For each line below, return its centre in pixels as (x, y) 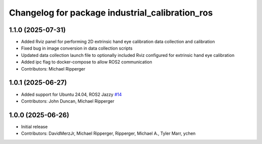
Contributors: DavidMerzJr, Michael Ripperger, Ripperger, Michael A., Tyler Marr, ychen (108, 133)
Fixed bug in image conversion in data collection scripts (77, 48)
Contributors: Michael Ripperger (53, 69)
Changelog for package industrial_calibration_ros (111, 13)
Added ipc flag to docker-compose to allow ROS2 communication (87, 62)
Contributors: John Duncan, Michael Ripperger (68, 101)
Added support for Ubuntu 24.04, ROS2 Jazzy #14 (72, 94)
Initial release (34, 126)
